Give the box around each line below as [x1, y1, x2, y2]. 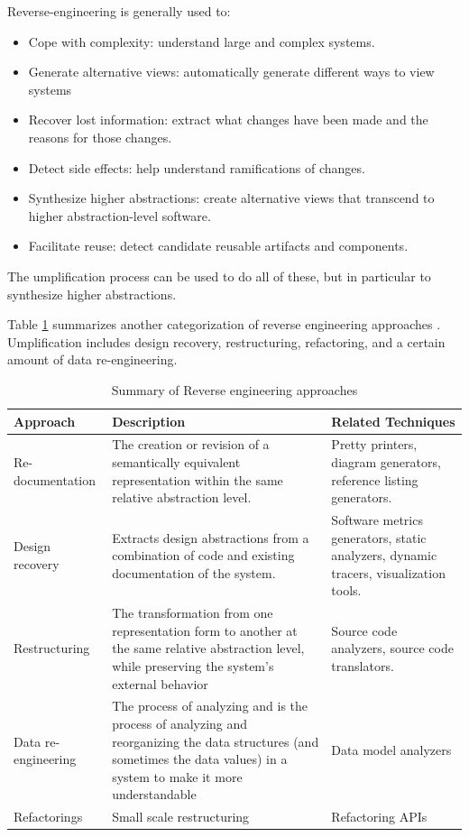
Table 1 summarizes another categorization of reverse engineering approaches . [7, 315, 441, 334]
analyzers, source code [331, 639, 454, 658]
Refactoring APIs [331, 807, 428, 826]
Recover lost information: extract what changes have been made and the [28, 110, 428, 129]
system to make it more [112, 767, 243, 786]
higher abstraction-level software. [28, 206, 211, 225]
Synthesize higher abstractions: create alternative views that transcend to [28, 189, 435, 207]
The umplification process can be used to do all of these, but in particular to [7, 266, 431, 285]
